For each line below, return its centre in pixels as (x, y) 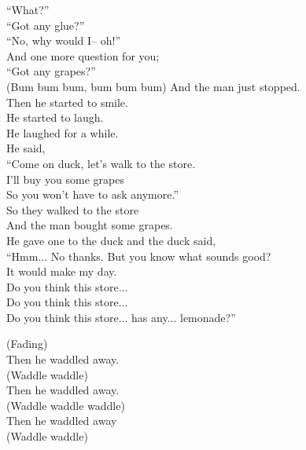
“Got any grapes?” (51, 71)
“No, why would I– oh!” (64, 40)
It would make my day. (62, 271)
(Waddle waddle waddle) (66, 405)
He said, (26, 148)
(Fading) (27, 344)
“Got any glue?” (46, 25)
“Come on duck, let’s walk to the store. (101, 163)
